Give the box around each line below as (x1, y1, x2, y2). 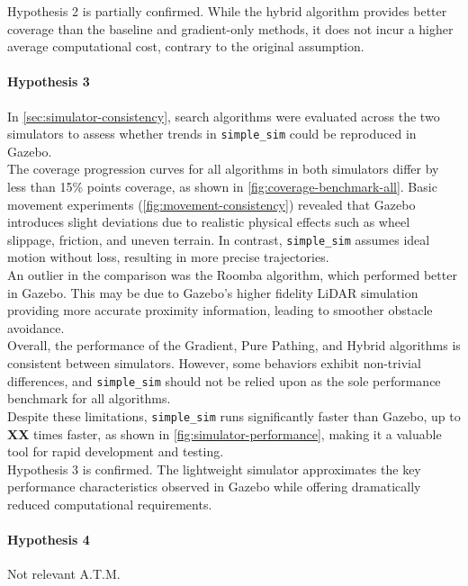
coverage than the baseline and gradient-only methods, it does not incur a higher (7, 19, 454, 38)
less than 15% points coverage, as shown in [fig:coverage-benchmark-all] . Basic (7, 177, 437, 196)
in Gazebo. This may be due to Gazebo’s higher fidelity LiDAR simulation (7, 283, 418, 302)
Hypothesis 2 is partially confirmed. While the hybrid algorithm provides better (7, 2, 447, 20)
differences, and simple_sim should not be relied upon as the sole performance (7, 371, 441, 390)
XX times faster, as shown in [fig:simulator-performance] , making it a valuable (7, 424, 442, 443)
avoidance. (7, 318, 65, 337)
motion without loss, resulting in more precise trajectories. (7, 248, 329, 266)
